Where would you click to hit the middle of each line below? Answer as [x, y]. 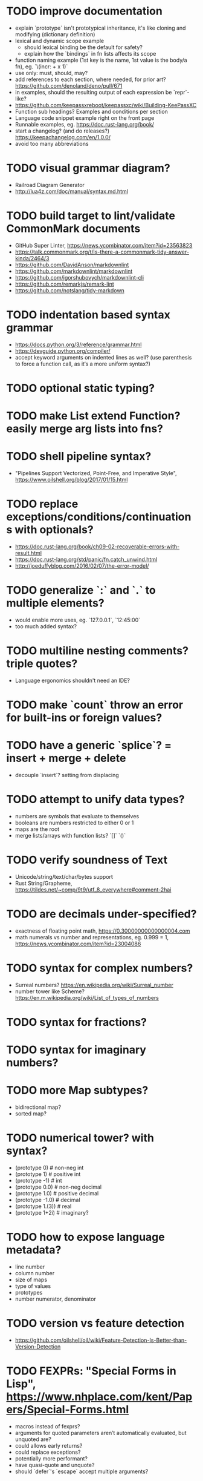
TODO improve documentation [85, 11]
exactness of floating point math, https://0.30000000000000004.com [102, 931]
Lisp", [21, 1384]
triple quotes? [42, 664]
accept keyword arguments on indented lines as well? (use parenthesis [103, 357]
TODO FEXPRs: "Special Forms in [92, 1371]
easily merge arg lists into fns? [85, 429]
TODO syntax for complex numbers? [100, 968]
